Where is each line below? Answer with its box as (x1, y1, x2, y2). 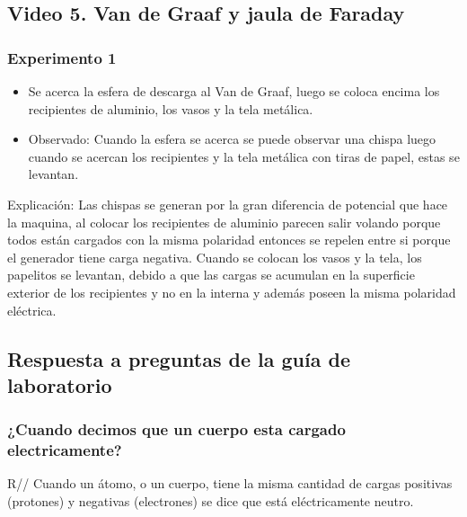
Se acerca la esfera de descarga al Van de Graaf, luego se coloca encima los (28, 82, 440, 100)
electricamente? (7, 439, 122, 461)
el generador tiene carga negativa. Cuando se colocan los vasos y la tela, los (7, 247, 422, 266)
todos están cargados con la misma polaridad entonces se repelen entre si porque (7, 230, 451, 249)
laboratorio (7, 370, 112, 398)
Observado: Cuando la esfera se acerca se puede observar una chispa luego (28, 129, 436, 148)
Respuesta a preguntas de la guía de (7, 344, 350, 372)
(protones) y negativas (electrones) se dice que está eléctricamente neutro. (7, 492, 414, 511)
